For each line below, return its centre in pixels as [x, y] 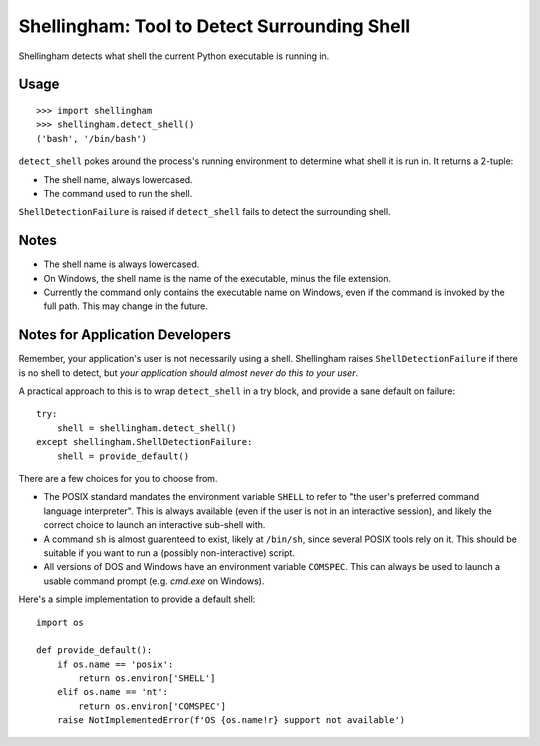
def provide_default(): [94, 650]
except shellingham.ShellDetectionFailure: [144, 442]
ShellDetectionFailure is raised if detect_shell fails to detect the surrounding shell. [204, 212]
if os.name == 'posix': [115, 664]
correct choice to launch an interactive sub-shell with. [154, 525]
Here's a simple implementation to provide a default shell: [137, 599]
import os [60, 622]
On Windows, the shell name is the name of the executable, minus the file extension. [217, 278]
